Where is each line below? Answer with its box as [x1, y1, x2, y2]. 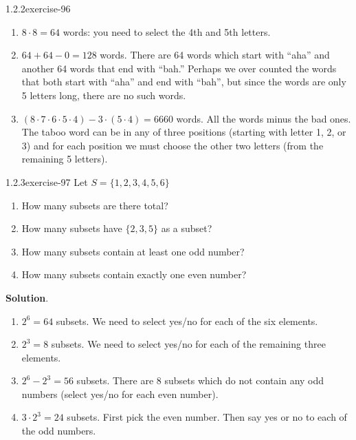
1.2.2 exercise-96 [5, 1, 71, 15]
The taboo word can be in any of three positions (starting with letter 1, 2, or [21, 125, 346, 139]
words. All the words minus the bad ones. [176, 111, 351, 125]
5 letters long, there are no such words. [21, 87, 186, 102]
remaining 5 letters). [21, 151, 108, 166]
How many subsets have [21, 221, 122, 235]
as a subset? [161, 221, 212, 235]
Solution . [5, 290, 49, 304]
